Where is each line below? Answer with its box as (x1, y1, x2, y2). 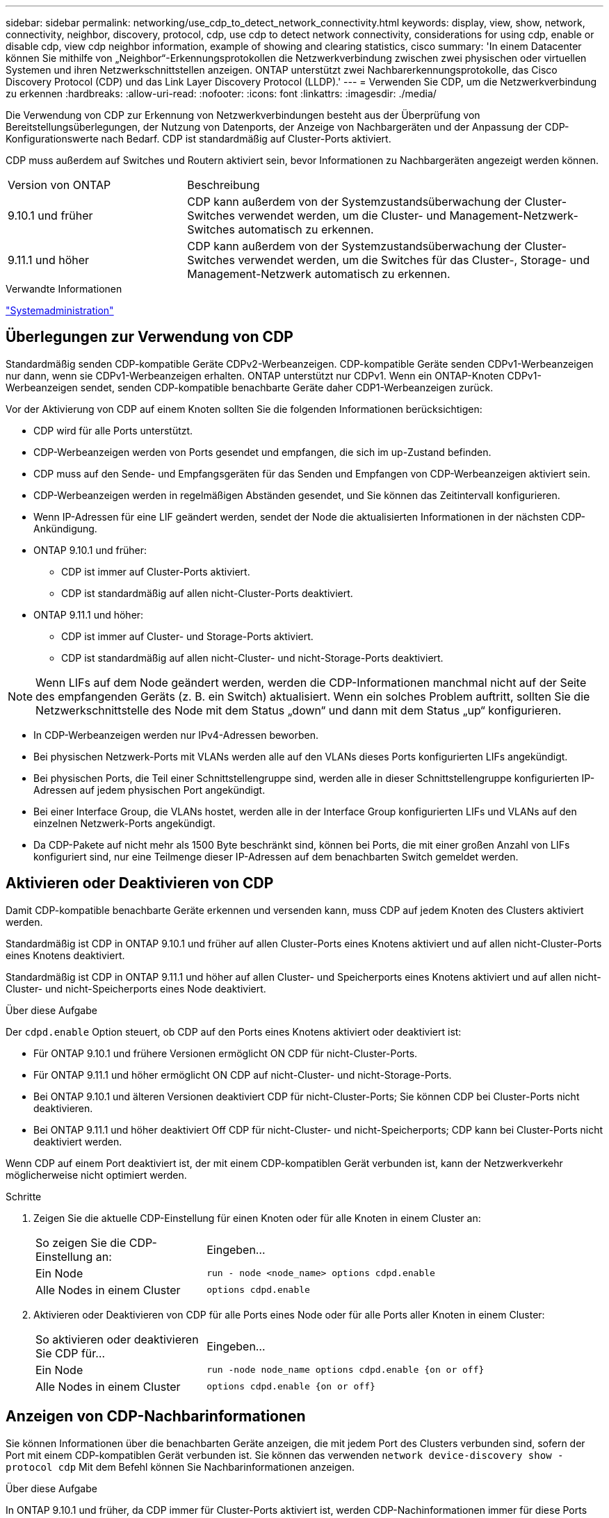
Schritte (6, 1190, 42, 1202)
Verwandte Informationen (6, 283, 122, 295)
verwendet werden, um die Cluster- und (238, 209, 446, 222)
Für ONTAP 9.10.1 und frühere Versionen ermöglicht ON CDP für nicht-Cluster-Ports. (33, 1047, 418, 1059)
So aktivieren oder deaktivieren (35, 1332, 199, 1346)
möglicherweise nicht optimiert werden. (6, 1168, 187, 1181)
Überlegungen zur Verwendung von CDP (6, 328, 293, 346)
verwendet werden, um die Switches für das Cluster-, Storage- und (238, 253, 590, 267)
